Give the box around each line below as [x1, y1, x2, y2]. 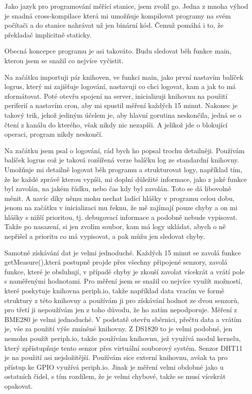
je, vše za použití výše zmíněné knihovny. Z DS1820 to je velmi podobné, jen [4, 323, 233, 334]
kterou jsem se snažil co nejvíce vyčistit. [4, 55, 124, 65]
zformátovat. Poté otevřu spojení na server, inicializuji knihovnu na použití [4, 90, 228, 101]
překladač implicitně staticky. [4, 29, 92, 39]
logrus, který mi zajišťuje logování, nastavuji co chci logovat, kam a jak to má [4, 81, 236, 91]
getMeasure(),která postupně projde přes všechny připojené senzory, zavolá [4, 257, 228, 267]
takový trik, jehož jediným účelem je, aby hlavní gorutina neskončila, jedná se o [4, 109, 241, 120]
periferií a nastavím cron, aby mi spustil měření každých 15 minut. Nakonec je [4, 100, 238, 110]
